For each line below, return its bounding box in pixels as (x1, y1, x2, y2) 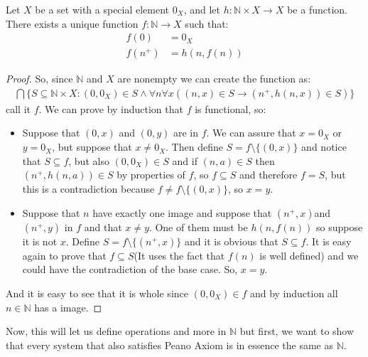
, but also (68, 153, 109, 168)
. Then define (166, 139, 223, 154)
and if (172, 153, 197, 168)
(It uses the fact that (134, 247, 225, 262)
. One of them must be (148, 219, 248, 234)
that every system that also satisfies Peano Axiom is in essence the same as (6, 337, 334, 352)
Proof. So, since (6, 71, 73, 86)
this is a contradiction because (22, 181, 155, 196)
